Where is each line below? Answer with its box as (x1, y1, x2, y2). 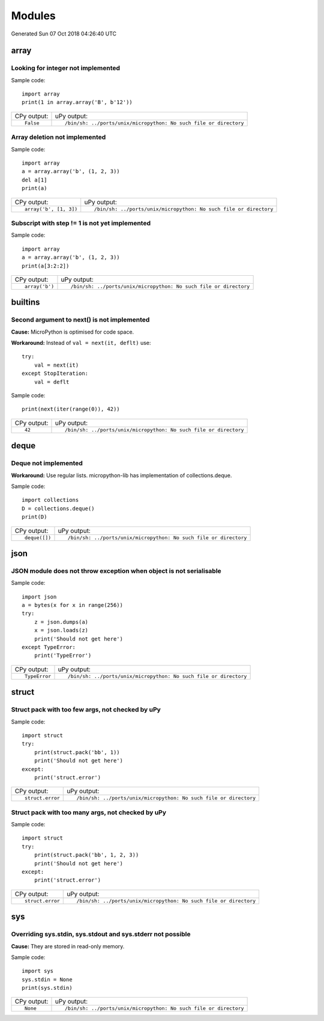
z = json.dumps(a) (34, 618, 89, 625)
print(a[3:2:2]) (22, 262, 70, 269)
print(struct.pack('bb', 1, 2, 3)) (34, 852, 139, 859)
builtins (11, 297, 40, 308)
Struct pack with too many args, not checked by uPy (11, 808, 167, 817)
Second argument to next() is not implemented (11, 315, 150, 324)
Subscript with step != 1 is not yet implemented (11, 219, 151, 227)
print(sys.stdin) (22, 984, 73, 992)
